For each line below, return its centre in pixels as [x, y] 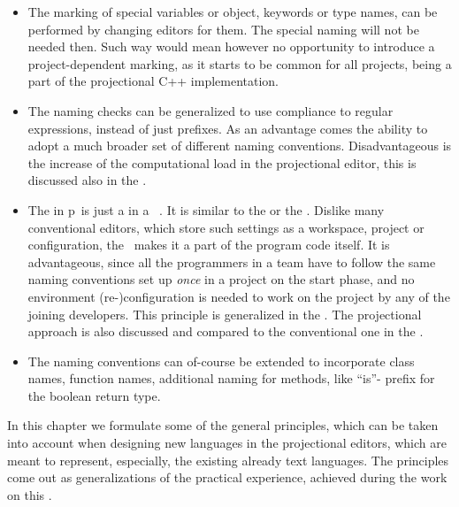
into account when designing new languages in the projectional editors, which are [227, 443]
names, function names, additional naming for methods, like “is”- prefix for [231, 378]
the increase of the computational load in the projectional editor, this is [222, 162]
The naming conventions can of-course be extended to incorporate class [221, 361]
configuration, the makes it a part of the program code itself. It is [209, 245]
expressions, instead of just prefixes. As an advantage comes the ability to [228, 128]
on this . [30, 494]
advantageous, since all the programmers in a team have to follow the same [232, 261]
